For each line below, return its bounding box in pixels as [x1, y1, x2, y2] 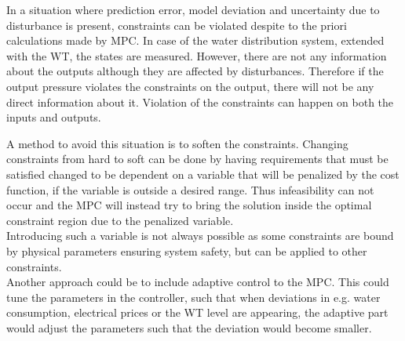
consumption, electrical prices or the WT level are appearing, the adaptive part [6, 304, 389, 321]
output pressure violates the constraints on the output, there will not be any [6, 78, 374, 94]
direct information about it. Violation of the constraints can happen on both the [6, 93, 394, 110]
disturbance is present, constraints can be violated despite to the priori [6, 16, 347, 33]
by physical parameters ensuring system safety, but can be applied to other [6, 242, 367, 259]
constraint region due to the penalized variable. [6, 212, 234, 228]
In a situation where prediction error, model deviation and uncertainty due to [6, 2, 380, 17]
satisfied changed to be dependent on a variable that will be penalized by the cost [6, 165, 400, 182]
